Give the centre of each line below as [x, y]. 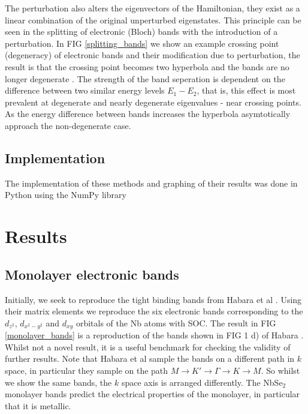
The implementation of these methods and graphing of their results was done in [151, 183]
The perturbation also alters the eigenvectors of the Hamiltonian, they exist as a [153, 8]
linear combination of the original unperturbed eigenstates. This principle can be [153, 19]
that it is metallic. [38, 405]
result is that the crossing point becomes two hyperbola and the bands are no [147, 66]
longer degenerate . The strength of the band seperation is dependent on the [145, 78]
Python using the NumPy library [66, 195]
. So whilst [280, 370]
